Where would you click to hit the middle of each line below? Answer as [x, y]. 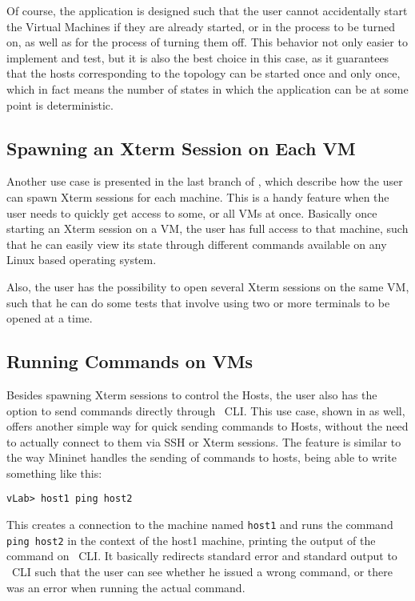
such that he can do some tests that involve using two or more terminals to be [198, 302]
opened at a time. [50, 318]
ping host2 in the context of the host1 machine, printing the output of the [191, 540]
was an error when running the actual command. [126, 587]
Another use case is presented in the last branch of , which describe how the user [205, 181]
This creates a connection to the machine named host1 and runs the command [200, 525]
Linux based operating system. [82, 260]
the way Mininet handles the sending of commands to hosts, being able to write [202, 457]
